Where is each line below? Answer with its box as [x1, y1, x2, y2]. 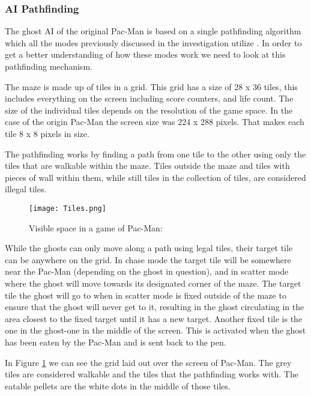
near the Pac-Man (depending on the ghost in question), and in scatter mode [5, 265, 289, 278]
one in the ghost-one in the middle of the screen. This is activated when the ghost [5, 324, 306, 337]
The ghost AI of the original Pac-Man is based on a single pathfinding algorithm [5, 25, 301, 37]
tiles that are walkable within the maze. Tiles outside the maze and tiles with [5, 159, 290, 172]
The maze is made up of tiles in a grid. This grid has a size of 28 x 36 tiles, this [5, 80, 298, 93]
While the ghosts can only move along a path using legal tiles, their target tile [5, 242, 293, 254]
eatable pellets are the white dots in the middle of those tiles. [5, 379, 231, 392]
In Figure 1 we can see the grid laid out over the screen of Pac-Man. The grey [5, 356, 292, 368]
